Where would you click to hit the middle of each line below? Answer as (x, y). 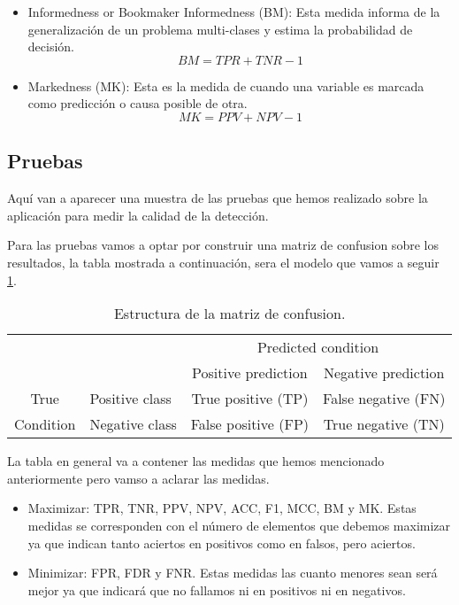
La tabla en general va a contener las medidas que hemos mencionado (196, 461)
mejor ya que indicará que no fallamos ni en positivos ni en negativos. (217, 589)
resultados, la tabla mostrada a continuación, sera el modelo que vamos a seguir (223, 262)
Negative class (133, 424)
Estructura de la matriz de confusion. (229, 314)
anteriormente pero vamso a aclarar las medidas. (138, 478)
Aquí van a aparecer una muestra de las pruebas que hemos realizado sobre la (218, 198)
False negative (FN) (384, 399)
